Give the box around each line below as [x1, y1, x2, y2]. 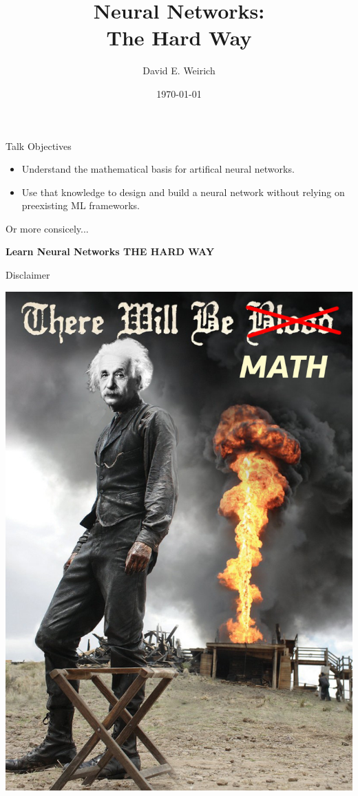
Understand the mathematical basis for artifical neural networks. [21, 162, 295, 176]
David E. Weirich [143, 63, 215, 78]
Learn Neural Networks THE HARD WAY [6, 244, 215, 259]
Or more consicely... [6, 221, 89, 235]
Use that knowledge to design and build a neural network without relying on [21, 184, 345, 199]
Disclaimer [6, 268, 50, 282]
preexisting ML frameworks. [21, 198, 140, 213]
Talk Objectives [6, 138, 72, 153]
